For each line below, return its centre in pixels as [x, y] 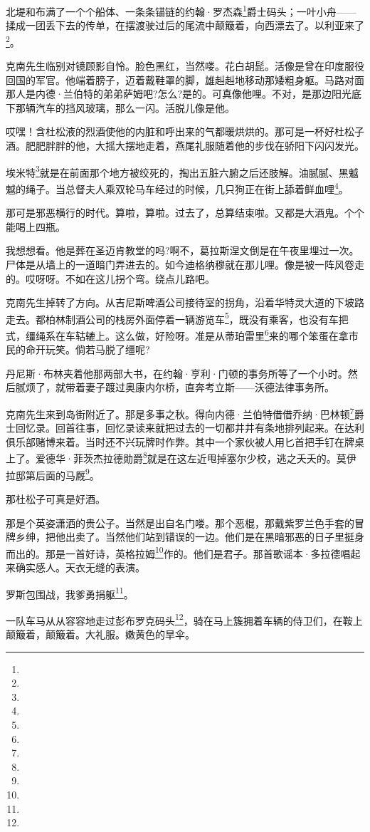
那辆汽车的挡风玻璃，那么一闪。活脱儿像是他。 [125, 107]
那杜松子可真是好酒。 [55, 498]
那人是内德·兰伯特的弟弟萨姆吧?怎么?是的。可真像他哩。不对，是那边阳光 [179, 94]
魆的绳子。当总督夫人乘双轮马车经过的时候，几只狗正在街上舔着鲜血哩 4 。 [177, 187]
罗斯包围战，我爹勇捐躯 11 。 [70, 593]
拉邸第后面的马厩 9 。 [53, 474]
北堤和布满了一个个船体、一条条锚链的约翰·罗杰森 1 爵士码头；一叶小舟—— [181, 10]
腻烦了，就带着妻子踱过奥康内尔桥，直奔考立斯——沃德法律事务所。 [175, 387]
